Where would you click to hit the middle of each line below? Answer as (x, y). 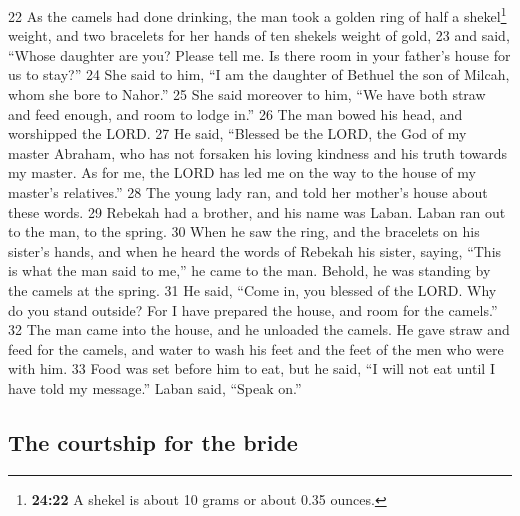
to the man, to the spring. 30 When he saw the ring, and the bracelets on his (244, 231)
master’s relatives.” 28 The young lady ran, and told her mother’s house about (248, 192)
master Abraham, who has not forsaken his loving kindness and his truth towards (257, 152)
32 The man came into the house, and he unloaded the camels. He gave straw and (259, 329)
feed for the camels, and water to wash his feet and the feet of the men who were (256, 348)
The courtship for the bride (153, 441)
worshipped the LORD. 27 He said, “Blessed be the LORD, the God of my (237, 133)
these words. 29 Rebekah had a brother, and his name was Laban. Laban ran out (257, 211)
